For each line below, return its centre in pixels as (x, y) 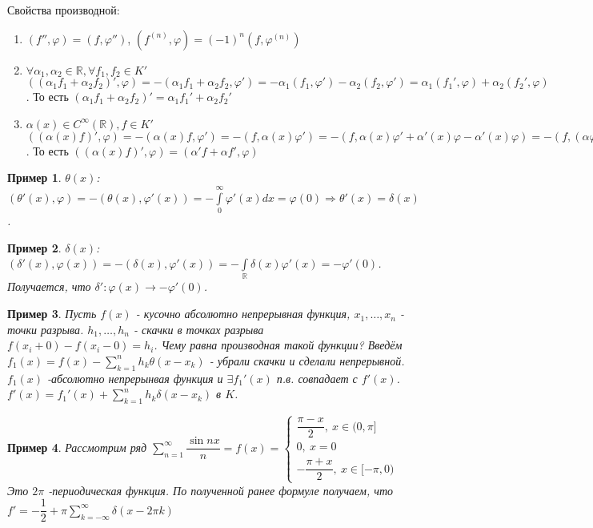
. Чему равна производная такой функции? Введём (278, 345)
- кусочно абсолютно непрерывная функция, (243, 314)
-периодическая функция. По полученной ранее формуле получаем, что (221, 490)
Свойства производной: (64, 10)
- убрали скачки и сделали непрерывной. (307, 360)
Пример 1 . (34, 177)
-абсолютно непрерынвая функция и (135, 378)
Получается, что (49, 286)
